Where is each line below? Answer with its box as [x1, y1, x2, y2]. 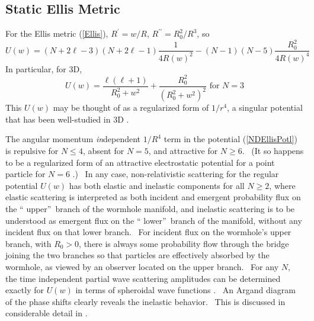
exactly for [5, 284, 44, 296]
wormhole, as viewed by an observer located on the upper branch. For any [5, 260, 279, 272]
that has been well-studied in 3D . [5, 113, 129, 125]
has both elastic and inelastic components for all [69, 179, 245, 191]
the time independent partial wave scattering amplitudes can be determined [5, 272, 281, 284]
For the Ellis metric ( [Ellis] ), [5, 27, 108, 40]
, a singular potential [227, 101, 303, 114]
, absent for [82, 144, 124, 156]
